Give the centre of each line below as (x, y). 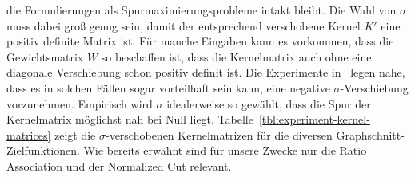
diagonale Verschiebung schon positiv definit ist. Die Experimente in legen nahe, (206, 72)
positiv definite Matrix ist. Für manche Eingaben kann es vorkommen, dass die (200, 41)
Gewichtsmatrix (45, 56)
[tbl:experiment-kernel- (314, 119)
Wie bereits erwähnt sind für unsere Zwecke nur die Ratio (225, 150)
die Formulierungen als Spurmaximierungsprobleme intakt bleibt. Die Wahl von (202, 10)
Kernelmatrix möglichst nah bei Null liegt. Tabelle (130, 119)
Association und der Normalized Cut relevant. (119, 165)
